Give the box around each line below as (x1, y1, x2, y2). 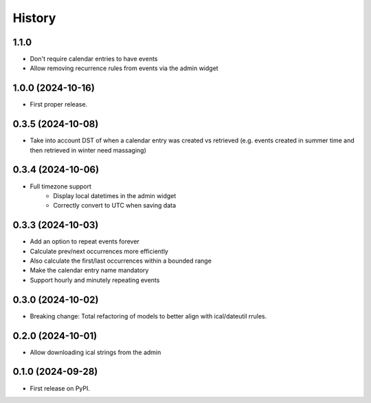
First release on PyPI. (30, 384, 91, 392)
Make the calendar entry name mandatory (30, 266, 149, 274)
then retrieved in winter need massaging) (30, 146, 147, 154)
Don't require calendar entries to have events (30, 55, 158, 63)
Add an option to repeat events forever (30, 237, 140, 246)
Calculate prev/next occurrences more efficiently (30, 247, 168, 255)
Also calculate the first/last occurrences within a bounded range (30, 257, 212, 265)
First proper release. (30, 100, 88, 109)
